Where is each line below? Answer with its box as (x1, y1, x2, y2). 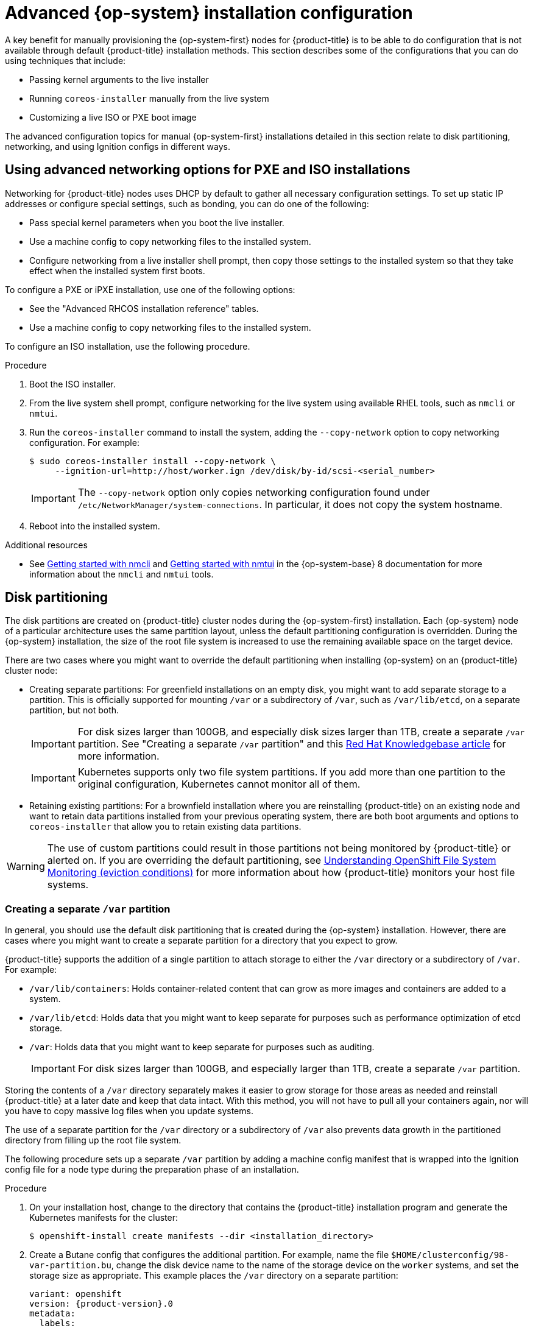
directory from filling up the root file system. (5, 1135, 182, 1146)
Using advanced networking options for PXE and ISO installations (5, 162, 411, 178)
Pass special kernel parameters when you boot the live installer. (29, 217, 284, 228)
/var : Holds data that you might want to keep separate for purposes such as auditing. (29, 1042, 375, 1053)
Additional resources (5, 539, 88, 550)
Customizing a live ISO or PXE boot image (29, 111, 197, 122)
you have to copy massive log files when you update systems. (5, 1106, 253, 1117)
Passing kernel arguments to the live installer (29, 74, 209, 85)
